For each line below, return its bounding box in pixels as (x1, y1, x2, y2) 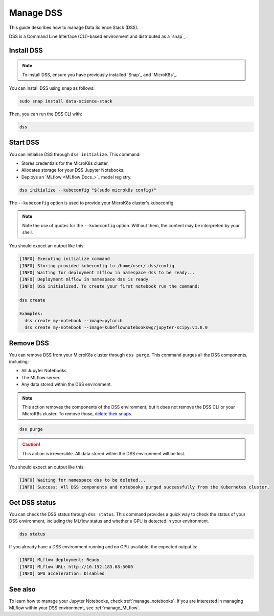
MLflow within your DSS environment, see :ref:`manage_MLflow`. (9, 605, 140, 611)
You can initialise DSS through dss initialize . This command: (9, 151, 141, 157)
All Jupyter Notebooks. (21, 368, 68, 374)
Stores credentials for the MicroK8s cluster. (21, 160, 109, 166)
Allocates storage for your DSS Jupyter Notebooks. (21, 167, 125, 173)
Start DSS (9, 138, 40, 147)
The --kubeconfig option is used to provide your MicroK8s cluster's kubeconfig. (9, 200, 175, 205)
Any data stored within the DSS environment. (21, 382, 112, 387)
